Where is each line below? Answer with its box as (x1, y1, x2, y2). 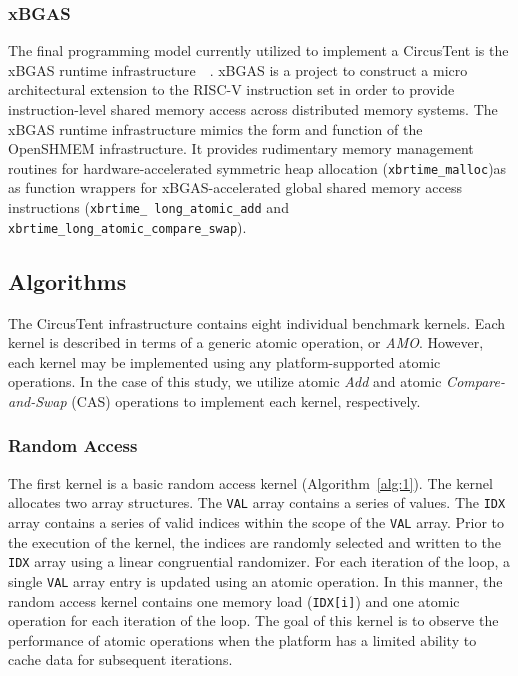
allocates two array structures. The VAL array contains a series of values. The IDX (8, 492, 506, 513)
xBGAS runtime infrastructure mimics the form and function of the (8, 118, 423, 139)
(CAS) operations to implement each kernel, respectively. (71, 390, 421, 411)
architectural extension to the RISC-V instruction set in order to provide (8, 79, 455, 100)
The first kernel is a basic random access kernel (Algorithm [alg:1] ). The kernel (8, 472, 493, 493)
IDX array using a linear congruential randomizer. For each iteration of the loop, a (8, 551, 510, 572)
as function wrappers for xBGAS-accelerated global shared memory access (8, 177, 462, 198)
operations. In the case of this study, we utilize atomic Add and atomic (8, 371, 442, 392)
